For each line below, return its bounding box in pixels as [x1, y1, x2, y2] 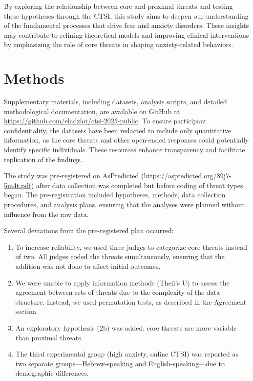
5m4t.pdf [4, 180, 31, 190]
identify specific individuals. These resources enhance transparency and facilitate [4, 144, 245, 155]
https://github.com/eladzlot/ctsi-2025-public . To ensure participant [4, 116, 207, 126]
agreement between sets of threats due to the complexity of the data [15, 287, 220, 297]
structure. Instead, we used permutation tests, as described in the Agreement [15, 296, 247, 307]
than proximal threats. [15, 332, 83, 342]
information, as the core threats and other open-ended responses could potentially [4, 135, 249, 145]
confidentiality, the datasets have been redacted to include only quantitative [4, 125, 231, 135]
